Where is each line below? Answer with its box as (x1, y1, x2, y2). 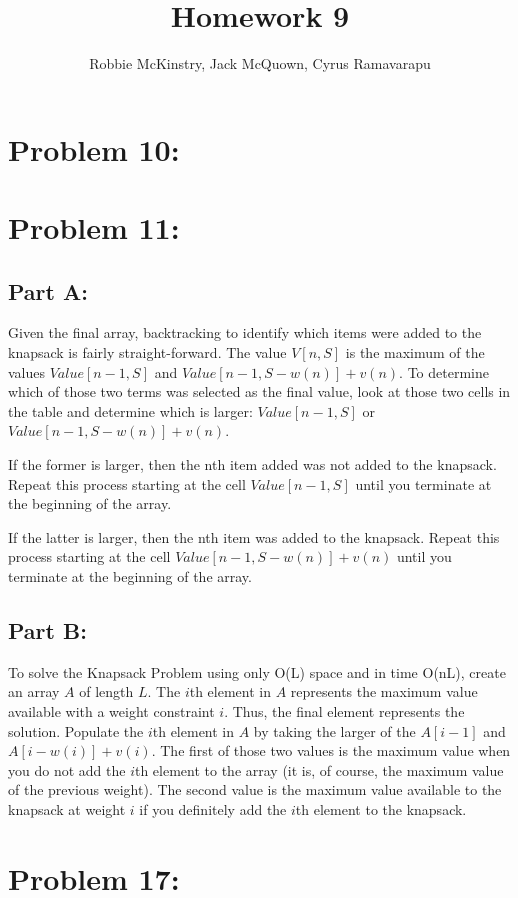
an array (8, 681, 60, 702)
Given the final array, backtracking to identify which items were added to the (8, 322, 482, 343)
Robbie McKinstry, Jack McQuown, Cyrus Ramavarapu (89, 53, 431, 74)
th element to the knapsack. (295, 798, 467, 819)
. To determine (399, 361, 489, 382)
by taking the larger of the (253, 720, 416, 741)
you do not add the (8, 759, 126, 780)
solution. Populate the (8, 720, 144, 741)
